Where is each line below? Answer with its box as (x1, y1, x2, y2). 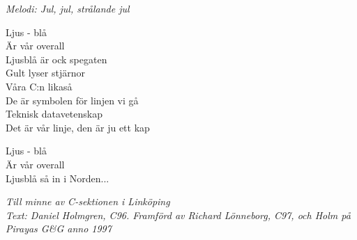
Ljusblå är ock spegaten (6, 51, 107, 66)
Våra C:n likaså (6, 79, 73, 93)
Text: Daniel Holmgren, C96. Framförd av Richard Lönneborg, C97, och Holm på (6, 207, 351, 222)
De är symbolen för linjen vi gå (6, 93, 139, 107)
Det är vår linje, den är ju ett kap (6, 120, 150, 134)
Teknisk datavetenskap (6, 106, 102, 121)
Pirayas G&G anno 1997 (6, 221, 112, 236)
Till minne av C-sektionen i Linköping (6, 194, 170, 209)
